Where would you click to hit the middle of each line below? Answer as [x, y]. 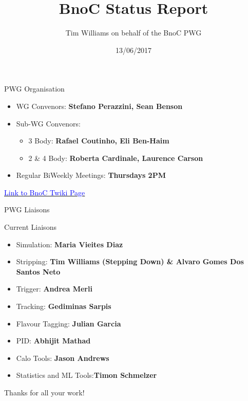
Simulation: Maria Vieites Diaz [70, 244]
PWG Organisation [34, 89]
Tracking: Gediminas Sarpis [64, 306]
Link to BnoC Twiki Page [45, 192]
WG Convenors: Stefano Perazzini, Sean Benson [99, 106]
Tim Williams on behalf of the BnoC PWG [133, 33]
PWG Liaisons [27, 209]
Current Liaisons [30, 227]
